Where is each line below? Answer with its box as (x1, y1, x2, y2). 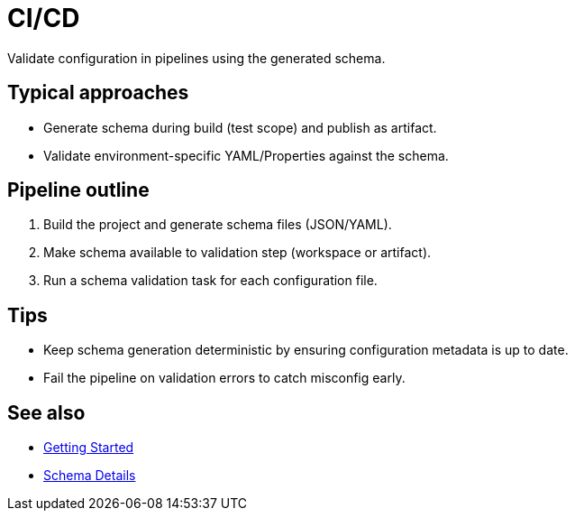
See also (7, 401, 86, 424)
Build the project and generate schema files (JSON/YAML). (43, 217, 392, 233)
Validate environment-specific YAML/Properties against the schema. (43, 147, 449, 163)
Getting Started (43, 439, 134, 456)
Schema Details (43, 467, 136, 484)
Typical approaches (7, 81, 189, 105)
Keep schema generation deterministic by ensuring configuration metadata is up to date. (43, 342, 569, 358)
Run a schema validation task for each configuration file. (43, 273, 378, 289)
